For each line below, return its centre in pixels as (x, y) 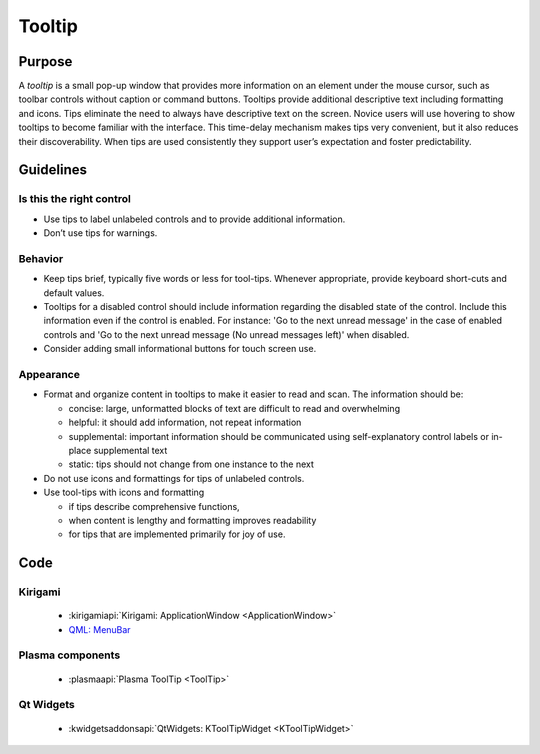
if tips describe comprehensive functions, (154, 506)
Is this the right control (75, 199)
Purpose (45, 61)
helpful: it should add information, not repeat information (185, 422)
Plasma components (69, 655)
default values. (74, 292)
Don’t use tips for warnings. (100, 233)
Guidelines (52, 170)
